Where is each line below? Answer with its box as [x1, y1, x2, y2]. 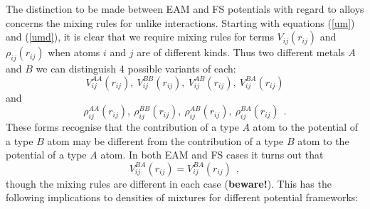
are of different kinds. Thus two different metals [137, 45, 345, 60]
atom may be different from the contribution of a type [47, 133, 284, 148]
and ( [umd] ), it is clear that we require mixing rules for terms [6, 29, 274, 44]
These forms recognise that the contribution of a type [6, 119, 239, 134]
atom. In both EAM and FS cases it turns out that [100, 147, 324, 162]
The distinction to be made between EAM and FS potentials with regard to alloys [6, 1, 364, 16]
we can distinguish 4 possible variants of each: [36, 60, 236, 75]
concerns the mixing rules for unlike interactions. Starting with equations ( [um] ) [6, 15, 355, 30]
